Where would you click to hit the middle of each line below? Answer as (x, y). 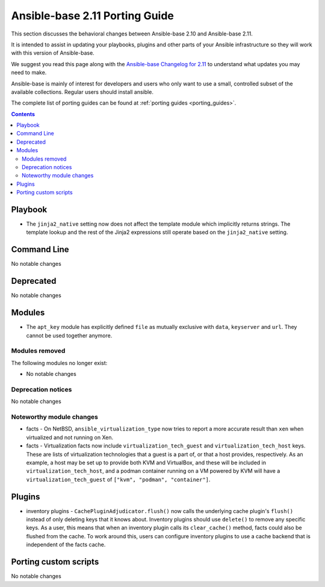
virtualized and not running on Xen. (70, 437)
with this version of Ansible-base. (53, 53)
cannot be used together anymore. (69, 335)
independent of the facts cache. (66, 545)
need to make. (29, 73)
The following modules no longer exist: (59, 363)
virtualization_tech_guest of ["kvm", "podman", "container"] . (118, 479)
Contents (23, 114)
